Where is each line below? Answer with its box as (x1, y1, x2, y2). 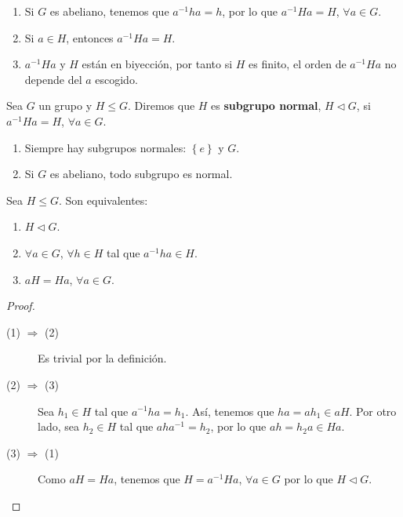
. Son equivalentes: (58, 191, 148, 208)
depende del (24, 71, 82, 87)
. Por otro (349, 402, 397, 419)
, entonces (66, 29, 114, 46)
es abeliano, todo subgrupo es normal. (49, 166, 233, 182)
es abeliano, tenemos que (49, 3, 169, 19)
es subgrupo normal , (211, 97, 321, 114)
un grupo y (38, 97, 93, 114)
